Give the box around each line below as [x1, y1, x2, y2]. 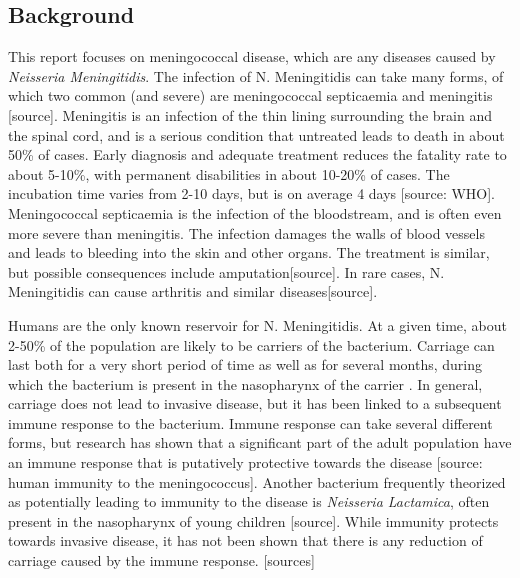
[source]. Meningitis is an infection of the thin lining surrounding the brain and [8, 104, 492, 125]
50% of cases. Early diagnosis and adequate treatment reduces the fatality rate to [8, 144, 507, 165]
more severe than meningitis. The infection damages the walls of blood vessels [8, 222, 485, 243]
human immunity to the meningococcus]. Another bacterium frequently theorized [8, 471, 506, 492]
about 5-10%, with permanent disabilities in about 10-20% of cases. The [8, 163, 450, 184]
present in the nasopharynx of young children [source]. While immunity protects [8, 510, 499, 531]
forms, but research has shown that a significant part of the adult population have [8, 432, 512, 453]
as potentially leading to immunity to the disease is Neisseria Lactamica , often [8, 491, 490, 512]
